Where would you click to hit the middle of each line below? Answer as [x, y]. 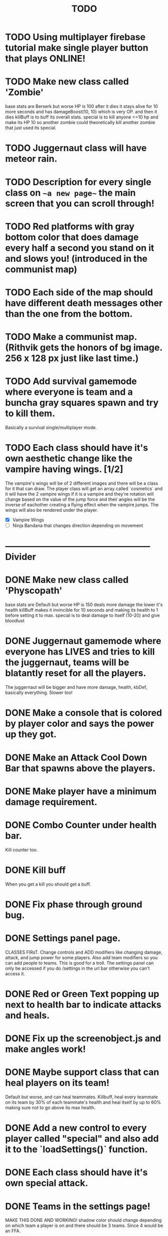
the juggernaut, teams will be [67, 662]
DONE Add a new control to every [76, 1128]
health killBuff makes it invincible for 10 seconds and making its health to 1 [82, 610]
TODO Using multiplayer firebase [75, 37]
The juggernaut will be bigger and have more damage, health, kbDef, [76, 687]
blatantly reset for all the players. [76, 673]
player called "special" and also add [82, 1139]
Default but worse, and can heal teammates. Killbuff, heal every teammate [81, 1097]
